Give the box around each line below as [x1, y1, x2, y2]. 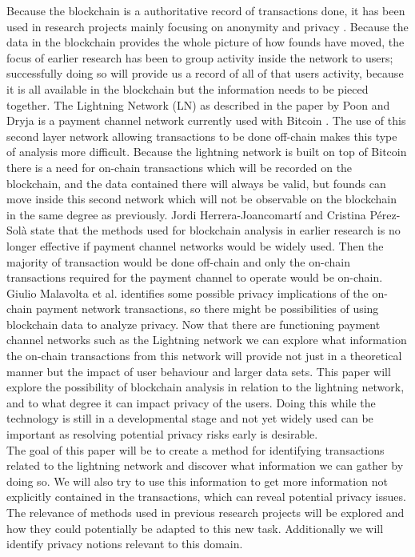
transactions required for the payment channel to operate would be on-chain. [6, 269, 383, 286]
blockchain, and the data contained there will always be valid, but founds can [6, 174, 386, 191]
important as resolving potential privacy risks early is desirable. [6, 426, 318, 443]
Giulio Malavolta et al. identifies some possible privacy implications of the [6, 284, 369, 301]
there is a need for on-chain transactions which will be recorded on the [6, 158, 353, 175]
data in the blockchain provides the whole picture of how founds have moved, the [6, 34, 405, 50]
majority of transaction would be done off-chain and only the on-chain [6, 253, 350, 270]
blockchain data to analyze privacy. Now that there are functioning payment [6, 315, 381, 332]
